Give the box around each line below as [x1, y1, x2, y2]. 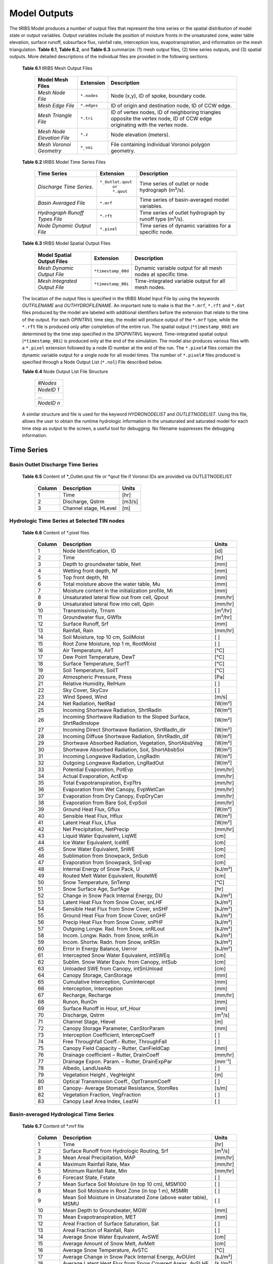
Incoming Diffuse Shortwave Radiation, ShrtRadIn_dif [62, 733, 189, 740]
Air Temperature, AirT [62, 647, 114, 654]
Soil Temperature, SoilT [62, 667, 119, 674]
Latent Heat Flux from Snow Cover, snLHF [62, 899, 163, 906]
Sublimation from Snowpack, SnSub [62, 852, 149, 860]
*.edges [80, 103, 98, 108]
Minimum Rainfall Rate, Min [62, 1167, 127, 1175]
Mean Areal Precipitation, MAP [62, 1154, 136, 1161]
